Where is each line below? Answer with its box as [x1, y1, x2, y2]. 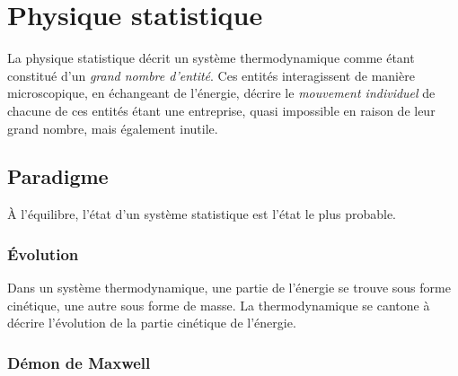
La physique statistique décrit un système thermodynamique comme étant [7, 48, 415, 67]
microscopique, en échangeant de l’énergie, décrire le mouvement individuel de [7, 83, 436, 102]
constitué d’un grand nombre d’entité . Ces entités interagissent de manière [7, 66, 415, 84]
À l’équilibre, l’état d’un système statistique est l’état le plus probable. [7, 205, 396, 223]
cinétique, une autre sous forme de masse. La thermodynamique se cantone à [7, 295, 430, 314]
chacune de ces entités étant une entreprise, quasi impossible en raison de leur [7, 101, 436, 119]
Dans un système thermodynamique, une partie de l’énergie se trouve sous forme [7, 278, 451, 297]
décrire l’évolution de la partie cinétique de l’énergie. [7, 313, 296, 332]
